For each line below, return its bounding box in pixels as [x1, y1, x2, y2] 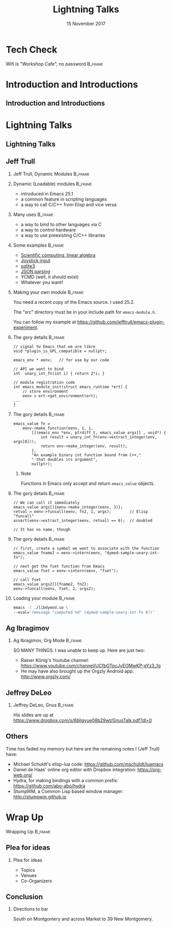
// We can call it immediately [13, 500, 80, 505]
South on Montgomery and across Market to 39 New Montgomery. [13, 916, 153, 922]
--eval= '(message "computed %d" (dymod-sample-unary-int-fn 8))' [13, 610, 155, 615]
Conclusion [6, 892, 43, 901]
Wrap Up [6, 812, 44, 823]
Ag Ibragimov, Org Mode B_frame [13, 637, 82, 644]
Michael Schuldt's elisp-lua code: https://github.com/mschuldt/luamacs [13, 761, 164, 767]
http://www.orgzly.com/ [20, 674, 71, 680]
